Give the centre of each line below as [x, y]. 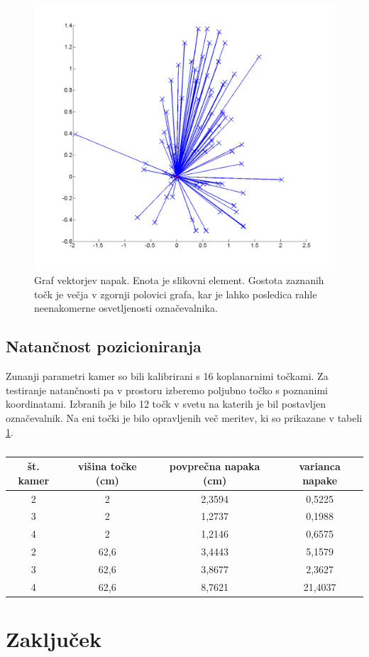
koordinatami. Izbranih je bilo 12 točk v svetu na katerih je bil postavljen [166, 404]
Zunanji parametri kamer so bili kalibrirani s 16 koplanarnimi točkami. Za [167, 376]
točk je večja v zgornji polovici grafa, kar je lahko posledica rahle [176, 294]
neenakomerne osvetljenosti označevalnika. [126, 308]
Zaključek [54, 639]
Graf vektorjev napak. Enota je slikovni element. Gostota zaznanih [179, 280]
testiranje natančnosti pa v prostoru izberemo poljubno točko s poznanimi [167, 390]
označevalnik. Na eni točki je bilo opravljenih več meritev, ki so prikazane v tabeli [184, 418]
